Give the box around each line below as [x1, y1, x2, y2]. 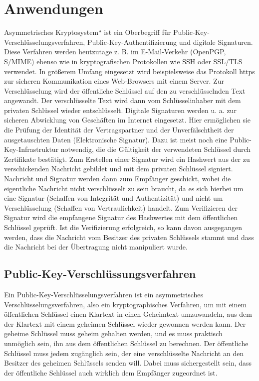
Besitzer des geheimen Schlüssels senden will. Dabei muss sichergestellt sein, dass [4, 358, 252, 368]
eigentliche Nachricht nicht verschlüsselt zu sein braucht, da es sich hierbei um [4, 183, 244, 193]
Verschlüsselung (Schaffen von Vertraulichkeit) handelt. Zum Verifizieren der [4, 202, 238, 213]
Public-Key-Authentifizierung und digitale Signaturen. [87, 36, 253, 47]
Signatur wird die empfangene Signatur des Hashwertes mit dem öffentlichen [4, 212, 238, 223]
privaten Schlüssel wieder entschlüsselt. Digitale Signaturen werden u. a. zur [4, 105, 237, 115]
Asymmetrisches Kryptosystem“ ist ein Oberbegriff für [4, 27, 171, 37]
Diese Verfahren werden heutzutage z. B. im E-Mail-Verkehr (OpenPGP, [4, 46, 226, 57]
